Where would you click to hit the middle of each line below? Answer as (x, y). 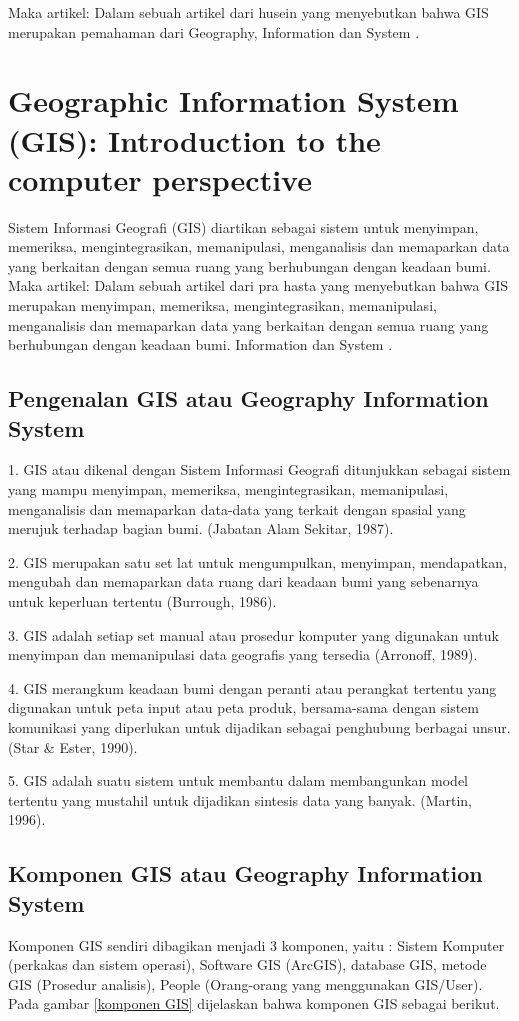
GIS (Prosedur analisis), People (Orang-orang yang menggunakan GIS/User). (245, 983)
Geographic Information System (233, 100)
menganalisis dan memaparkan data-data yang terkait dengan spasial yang (237, 508)
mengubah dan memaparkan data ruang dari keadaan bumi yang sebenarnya (243, 581)
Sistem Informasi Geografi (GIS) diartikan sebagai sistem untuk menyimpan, (243, 226)
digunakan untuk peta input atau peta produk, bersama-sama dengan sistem (244, 707)
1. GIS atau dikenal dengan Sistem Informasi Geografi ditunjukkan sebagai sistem (259, 469)
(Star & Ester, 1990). (73, 746)
